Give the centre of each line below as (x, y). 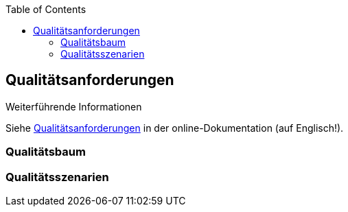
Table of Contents (46, 9)
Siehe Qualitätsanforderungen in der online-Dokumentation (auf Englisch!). (175, 128)
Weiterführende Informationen (74, 106)
